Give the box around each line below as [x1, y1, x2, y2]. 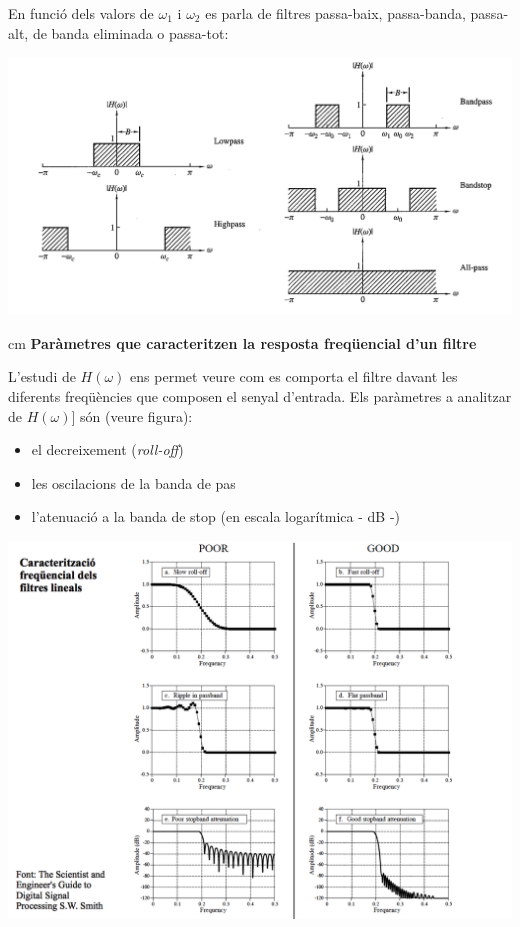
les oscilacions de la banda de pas [31, 472, 236, 493]
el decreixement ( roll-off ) [31, 439, 184, 460]
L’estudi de [8, 366, 76, 387]
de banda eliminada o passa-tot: [32, 22, 229, 43]
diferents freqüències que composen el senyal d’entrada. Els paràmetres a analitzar [8, 385, 512, 406]
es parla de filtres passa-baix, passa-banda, [205, 3, 466, 23]
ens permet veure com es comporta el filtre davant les [130, 366, 458, 387]
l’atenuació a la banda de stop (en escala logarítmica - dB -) [31, 506, 401, 527]
